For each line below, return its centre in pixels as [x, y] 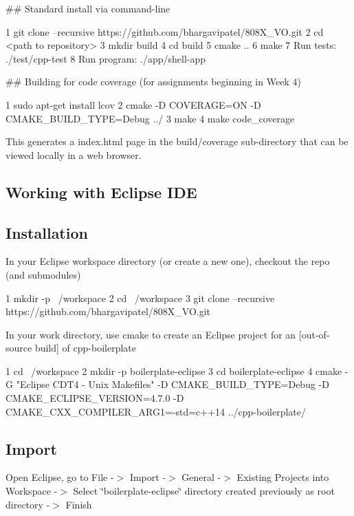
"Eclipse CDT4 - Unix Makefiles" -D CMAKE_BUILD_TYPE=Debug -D [173, 384]
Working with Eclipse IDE [101, 192]
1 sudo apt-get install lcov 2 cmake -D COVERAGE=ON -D [133, 104]
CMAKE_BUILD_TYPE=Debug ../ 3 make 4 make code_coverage [150, 118]
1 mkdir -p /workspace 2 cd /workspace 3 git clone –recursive [140, 298]
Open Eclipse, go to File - [60, 477]
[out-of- [314, 334]
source [19, 348]
